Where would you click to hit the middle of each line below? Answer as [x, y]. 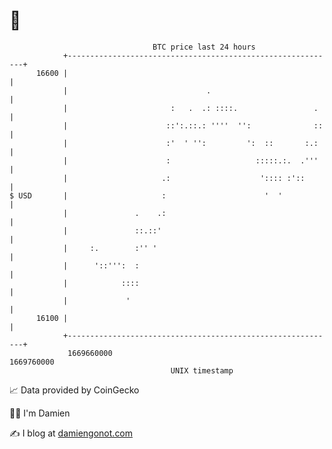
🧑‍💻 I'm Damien [40, 413]
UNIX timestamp [202, 370]
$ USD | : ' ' [146, 195]
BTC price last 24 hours [204, 47]
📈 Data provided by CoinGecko [74, 390]
